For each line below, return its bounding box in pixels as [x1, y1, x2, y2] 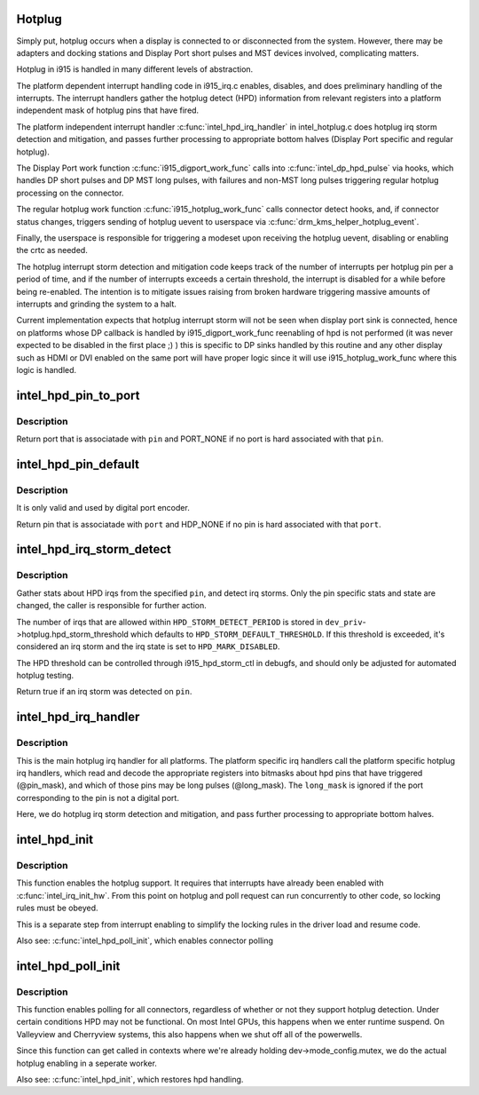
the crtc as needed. [16, 245, 88, 256]
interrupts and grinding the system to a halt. [16, 298, 177, 309]
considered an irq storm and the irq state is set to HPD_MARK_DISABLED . [16, 641, 280, 652]
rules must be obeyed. [16, 902, 98, 914]
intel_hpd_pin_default [16, 456, 139, 472]
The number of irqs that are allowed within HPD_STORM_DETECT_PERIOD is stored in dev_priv [16, 616, 363, 627]
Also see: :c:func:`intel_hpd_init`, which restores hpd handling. [16, 1075, 244, 1085]
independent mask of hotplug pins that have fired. [16, 105, 200, 115]
